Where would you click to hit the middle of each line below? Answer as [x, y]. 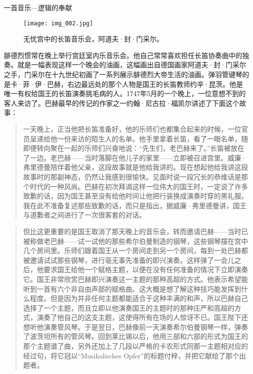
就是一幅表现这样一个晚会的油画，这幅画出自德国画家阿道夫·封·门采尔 [132, 65]
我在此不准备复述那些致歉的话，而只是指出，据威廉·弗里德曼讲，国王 [135, 205]
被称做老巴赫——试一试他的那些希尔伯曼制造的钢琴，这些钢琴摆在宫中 [136, 241]
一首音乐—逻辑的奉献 [38, 7]
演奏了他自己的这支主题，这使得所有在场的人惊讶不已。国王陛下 [139, 317]
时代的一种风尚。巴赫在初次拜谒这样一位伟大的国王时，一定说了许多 [139, 186]
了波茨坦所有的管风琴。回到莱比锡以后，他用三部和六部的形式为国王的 [136, 336]
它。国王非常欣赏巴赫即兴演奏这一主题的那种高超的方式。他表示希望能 [136, 279]
